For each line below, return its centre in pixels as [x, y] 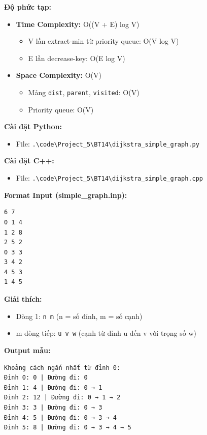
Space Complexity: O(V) [59, 75]
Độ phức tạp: [28, 7]
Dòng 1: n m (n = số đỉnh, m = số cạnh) [79, 316]
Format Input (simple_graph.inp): [66, 195]
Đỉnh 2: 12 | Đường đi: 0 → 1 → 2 [62, 398]
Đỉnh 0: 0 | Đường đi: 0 [46, 378]
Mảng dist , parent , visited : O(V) [84, 92]
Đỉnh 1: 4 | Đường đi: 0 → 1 [53, 387]
